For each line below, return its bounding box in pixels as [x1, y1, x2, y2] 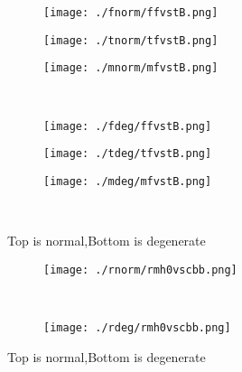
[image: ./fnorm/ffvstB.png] [43, 6, 219, 19]
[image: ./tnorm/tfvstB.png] [43, 33, 219, 47]
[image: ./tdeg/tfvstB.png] [43, 147, 212, 161]
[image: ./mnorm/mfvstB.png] [43, 61, 219, 75]
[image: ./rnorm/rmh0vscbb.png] [43, 263, 237, 276]
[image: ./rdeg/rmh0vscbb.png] [43, 321, 231, 334]
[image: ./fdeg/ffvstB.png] [43, 119, 212, 133]
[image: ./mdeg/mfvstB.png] [43, 174, 212, 188]
